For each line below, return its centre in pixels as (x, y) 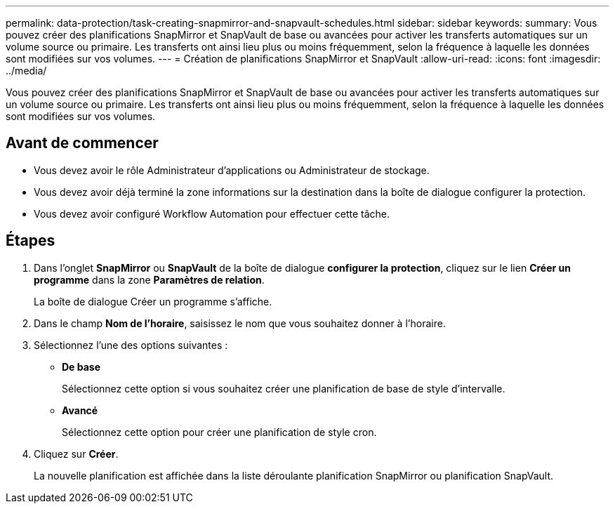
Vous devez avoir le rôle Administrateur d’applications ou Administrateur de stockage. (232, 170)
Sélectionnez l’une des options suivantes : (131, 345)
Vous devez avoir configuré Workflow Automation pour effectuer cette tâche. (212, 213)
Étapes (31, 241)
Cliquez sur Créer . (76, 454)
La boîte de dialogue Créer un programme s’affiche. (153, 301)
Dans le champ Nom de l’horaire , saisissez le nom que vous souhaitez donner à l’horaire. (240, 323)
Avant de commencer (82, 143)
